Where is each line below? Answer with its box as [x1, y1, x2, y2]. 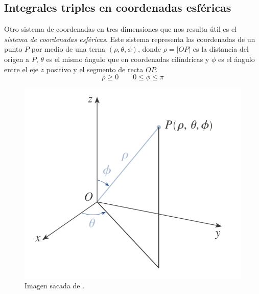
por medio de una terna [31, 44, 106, 54]
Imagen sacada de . [25, 280, 85, 291]
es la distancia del [193, 44, 249, 54]
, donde [137, 44, 161, 54]
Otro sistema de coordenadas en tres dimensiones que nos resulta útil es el [4, 24, 237, 34]
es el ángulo [218, 53, 255, 64]
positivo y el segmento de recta [46, 64, 144, 74]
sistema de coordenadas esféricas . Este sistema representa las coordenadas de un [4, 33, 255, 44]
